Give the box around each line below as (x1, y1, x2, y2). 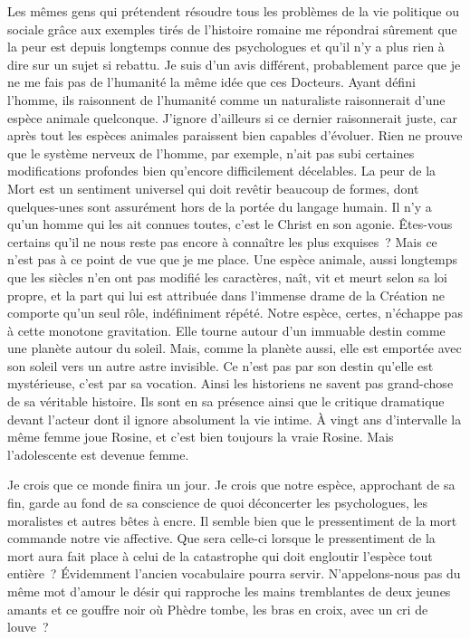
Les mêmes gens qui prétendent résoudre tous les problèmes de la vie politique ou (7, 2, 459, 20)
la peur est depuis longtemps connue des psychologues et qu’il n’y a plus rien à (7, 37, 445, 56)
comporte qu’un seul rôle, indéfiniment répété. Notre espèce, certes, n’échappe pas (7, 303, 463, 322)
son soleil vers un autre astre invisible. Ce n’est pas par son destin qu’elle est (7, 356, 434, 375)
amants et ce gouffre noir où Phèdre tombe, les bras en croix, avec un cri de (7, 599, 428, 618)
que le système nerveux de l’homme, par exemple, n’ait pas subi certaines (7, 143, 415, 162)
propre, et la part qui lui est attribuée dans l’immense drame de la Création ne (7, 285, 446, 304)
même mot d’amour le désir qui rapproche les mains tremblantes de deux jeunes (7, 582, 451, 600)
